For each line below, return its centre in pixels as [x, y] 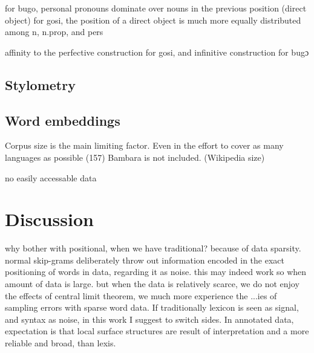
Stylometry [40, 84]
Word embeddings [63, 120]
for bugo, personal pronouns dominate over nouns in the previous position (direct [156, 8]
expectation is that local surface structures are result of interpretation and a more [157, 331]
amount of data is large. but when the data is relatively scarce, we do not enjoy [152, 284]
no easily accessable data [51, 177]
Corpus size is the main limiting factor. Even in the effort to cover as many [144, 145]
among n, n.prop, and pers [54, 32]
